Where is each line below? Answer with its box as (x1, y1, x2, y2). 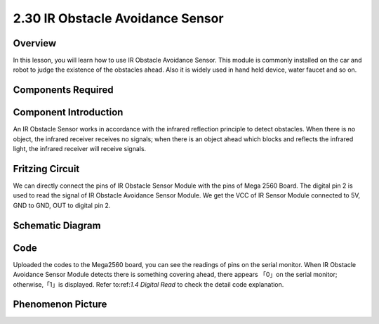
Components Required (13, 84, 114, 96)
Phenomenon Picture (13, 299, 107, 311)
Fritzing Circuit (13, 162, 80, 175)
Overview (13, 37, 57, 49)
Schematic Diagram (13, 219, 101, 231)
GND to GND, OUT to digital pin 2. (13, 201, 111, 209)
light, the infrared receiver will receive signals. (13, 145, 147, 153)
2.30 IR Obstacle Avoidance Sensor (13, 11, 224, 26)
